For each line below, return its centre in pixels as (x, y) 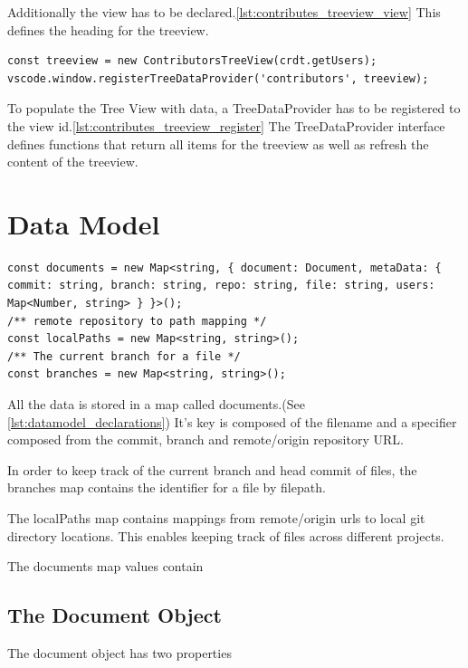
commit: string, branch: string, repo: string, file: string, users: (221, 286)
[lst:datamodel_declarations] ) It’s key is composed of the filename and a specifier (232, 421)
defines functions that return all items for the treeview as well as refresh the (218, 143)
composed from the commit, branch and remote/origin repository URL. (205, 439)
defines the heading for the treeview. (108, 29)
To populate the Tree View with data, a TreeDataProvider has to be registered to (234, 108)
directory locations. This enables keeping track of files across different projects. (226, 535)
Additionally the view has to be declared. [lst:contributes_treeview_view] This (224, 12)
